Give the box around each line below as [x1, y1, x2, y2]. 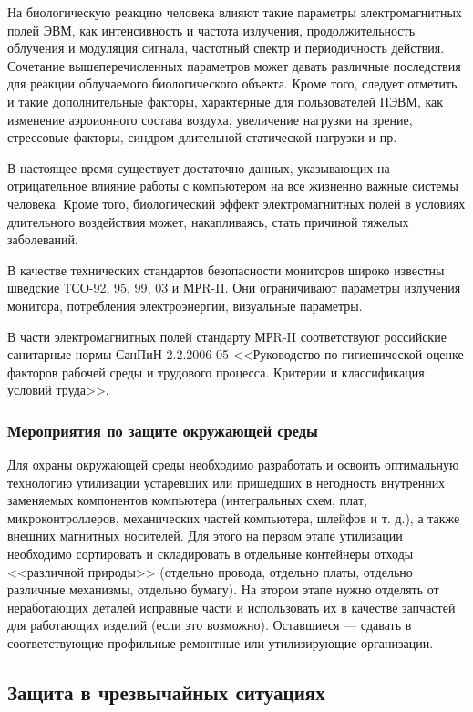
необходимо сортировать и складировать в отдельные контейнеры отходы [7, 544, 414, 563]
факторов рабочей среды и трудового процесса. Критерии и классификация [7, 362, 425, 381]
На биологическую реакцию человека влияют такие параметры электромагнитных [7, 3, 462, 21]
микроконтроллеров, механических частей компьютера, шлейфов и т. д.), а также [7, 508, 460, 527]
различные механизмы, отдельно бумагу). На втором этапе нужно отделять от [7, 580, 439, 599]
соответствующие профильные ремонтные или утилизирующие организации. [7, 634, 434, 653]
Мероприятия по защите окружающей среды [7, 418, 318, 441]
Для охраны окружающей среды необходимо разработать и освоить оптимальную [7, 455, 459, 474]
